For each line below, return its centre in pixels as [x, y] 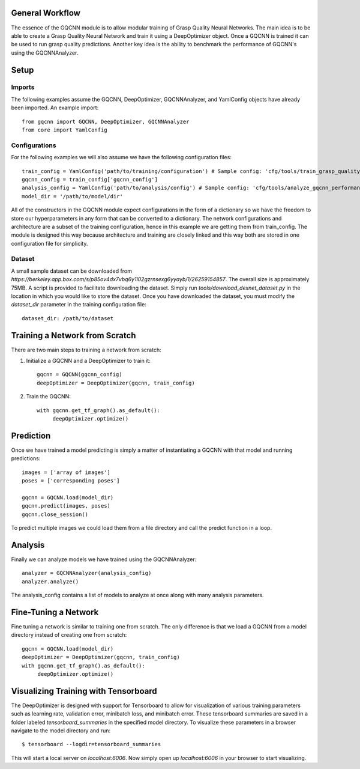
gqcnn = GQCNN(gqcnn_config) [79, 375]
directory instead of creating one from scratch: [69, 635]
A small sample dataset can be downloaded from [71, 271]
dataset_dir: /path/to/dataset [68, 318]
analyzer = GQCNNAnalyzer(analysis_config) [87, 573]
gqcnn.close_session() [55, 514]
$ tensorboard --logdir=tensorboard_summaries [91, 744]
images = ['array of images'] [66, 472]
